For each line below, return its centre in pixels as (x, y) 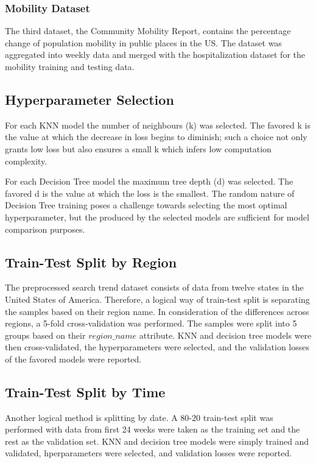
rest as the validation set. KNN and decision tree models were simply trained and (157, 441)
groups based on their (45, 335)
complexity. (26, 161)
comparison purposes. (45, 229)
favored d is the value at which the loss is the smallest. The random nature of (150, 193)
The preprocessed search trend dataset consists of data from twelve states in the (154, 287)
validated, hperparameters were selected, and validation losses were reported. (149, 453)
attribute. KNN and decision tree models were (225, 335)
